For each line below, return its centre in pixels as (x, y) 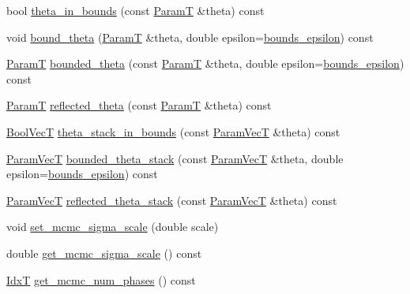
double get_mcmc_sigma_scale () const (104, 253)
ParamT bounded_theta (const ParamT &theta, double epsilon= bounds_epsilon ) (205, 63)
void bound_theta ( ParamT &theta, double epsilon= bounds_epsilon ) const (190, 37)
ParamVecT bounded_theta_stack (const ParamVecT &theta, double (175, 158)
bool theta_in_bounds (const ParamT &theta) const (135, 10)
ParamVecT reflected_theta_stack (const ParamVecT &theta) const (172, 200)
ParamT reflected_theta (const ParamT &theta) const (139, 105)
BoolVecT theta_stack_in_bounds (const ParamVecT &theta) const (173, 131)
